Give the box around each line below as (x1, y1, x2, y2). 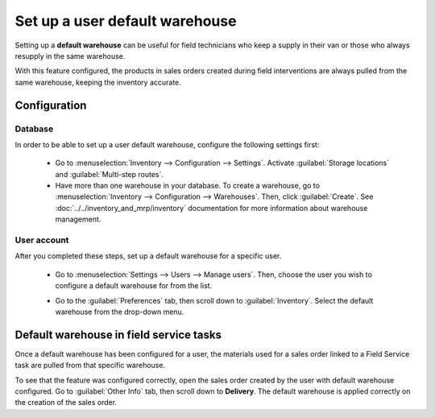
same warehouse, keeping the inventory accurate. (14, 77, 181, 87)
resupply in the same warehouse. (14, 51, 126, 60)
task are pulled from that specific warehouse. (14, 361, 165, 370)
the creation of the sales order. (14, 398, 117, 407)
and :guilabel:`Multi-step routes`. (55, 169, 164, 179)
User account (14, 234, 69, 246)
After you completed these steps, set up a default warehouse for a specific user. (14, 251, 282, 261)
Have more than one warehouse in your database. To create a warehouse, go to (55, 181, 320, 191)
